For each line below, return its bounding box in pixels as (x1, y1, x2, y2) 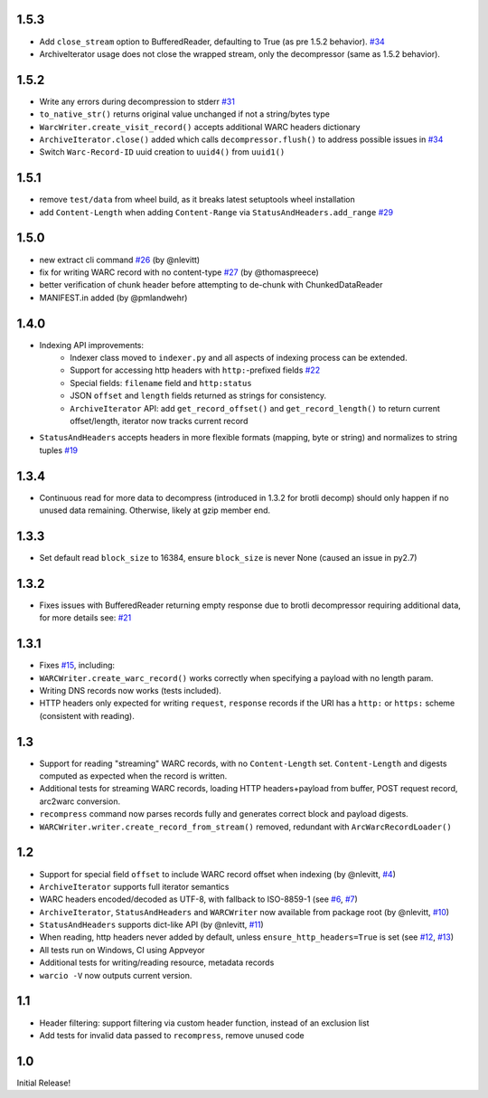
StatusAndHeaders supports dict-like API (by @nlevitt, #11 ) (39, 919, 264, 931)
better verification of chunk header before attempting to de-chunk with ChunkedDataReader (39, 279, 383, 290)
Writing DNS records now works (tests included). (39, 685, 221, 696)
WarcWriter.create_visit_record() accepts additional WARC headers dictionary (39, 121, 361, 132)
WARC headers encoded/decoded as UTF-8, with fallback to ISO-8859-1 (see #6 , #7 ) (39, 894, 359, 904)
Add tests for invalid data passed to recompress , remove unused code (39, 1029, 305, 1040)
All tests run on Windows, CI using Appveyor (39, 944, 205, 955)
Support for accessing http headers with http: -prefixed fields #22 (70, 364, 321, 375)
